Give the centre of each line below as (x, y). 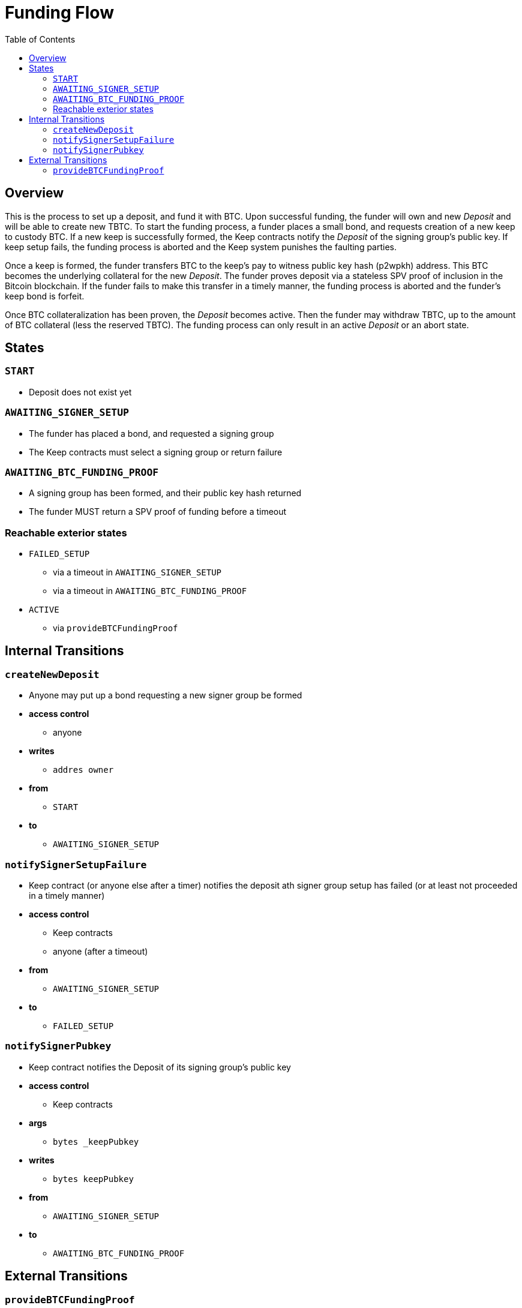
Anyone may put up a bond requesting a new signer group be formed (166, 695)
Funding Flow (59, 13)
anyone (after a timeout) (100, 952)
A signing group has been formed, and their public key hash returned (165, 493)
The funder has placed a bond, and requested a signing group (151, 433)
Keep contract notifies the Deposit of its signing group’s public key (160, 1067)
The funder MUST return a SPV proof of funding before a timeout (158, 512)
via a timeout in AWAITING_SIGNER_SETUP (137, 572)
